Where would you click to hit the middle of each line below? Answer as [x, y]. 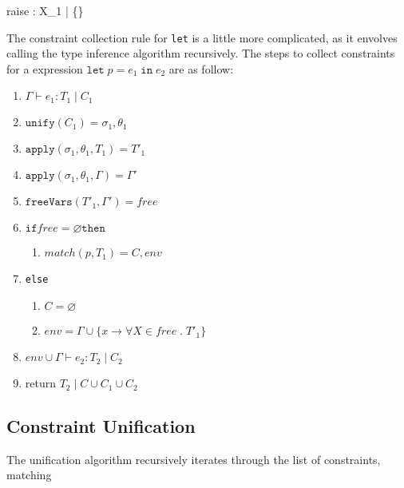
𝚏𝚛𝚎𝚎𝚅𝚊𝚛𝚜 [49, 202]
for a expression [45, 68]
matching [29, 475]
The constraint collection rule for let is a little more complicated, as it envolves [202, 37]
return [41, 383]
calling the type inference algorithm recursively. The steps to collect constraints [201, 53]
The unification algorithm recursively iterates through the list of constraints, [194, 459]
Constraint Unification [101, 426]
